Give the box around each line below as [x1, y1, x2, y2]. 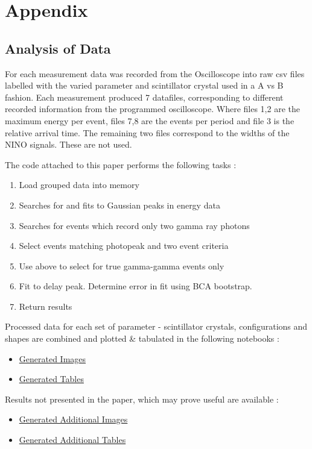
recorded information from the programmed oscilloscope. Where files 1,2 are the [5, 102, 300, 115]
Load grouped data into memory [19, 178, 139, 191]
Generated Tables [19, 372, 84, 385]
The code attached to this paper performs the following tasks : [5, 158, 237, 171]
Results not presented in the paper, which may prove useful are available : [5, 392, 279, 405]
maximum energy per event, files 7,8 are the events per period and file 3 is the [5, 114, 294, 127]
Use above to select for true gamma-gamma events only [19, 259, 224, 272]
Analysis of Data [5, 39, 111, 57]
